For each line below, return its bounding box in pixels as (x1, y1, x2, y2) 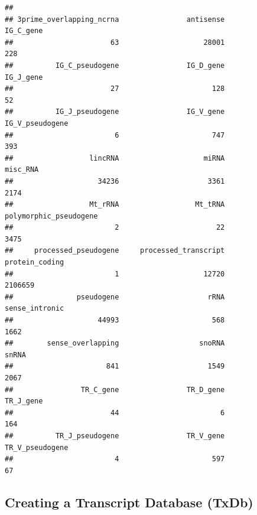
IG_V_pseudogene (5, 119, 69, 128)
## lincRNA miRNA (5, 154, 225, 162)
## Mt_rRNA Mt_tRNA (5, 200, 225, 209)
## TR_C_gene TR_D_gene (5, 385, 225, 394)
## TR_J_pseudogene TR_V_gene (5, 431, 225, 440)
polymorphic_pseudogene (5, 211, 98, 220)
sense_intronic (5, 304, 64, 313)
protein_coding (5, 258, 64, 267)
